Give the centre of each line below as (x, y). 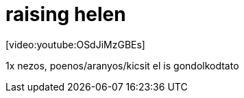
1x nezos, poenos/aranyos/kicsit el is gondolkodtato (122, 65)
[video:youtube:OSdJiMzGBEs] (75, 44)
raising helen (66, 14)
